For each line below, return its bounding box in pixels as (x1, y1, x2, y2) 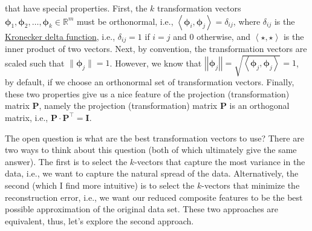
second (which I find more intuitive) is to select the (5, 178, 195, 191)
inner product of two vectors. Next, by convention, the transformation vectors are (5, 42, 307, 55)
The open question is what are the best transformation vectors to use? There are (5, 131, 304, 144)
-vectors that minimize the (201, 178, 300, 191)
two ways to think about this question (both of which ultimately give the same (5, 143, 297, 156)
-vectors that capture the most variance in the (134, 155, 305, 168)
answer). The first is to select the (5, 155, 128, 168)
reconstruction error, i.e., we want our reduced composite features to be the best (5, 190, 303, 203)
